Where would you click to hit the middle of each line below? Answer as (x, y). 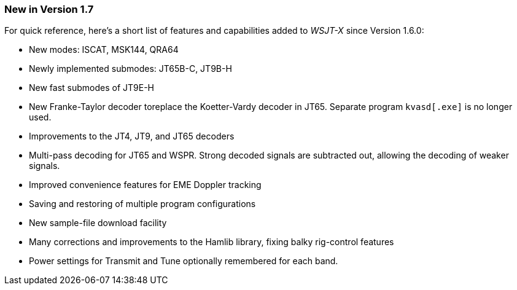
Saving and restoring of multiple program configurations (142, 204)
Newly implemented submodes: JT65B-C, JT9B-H (130, 69)
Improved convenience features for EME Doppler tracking (145, 185)
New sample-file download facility (98, 223)
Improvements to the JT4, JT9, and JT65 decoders (132, 136)
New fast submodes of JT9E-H (92, 88)
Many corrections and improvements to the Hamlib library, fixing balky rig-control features (212, 242)
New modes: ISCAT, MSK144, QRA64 (104, 50)
